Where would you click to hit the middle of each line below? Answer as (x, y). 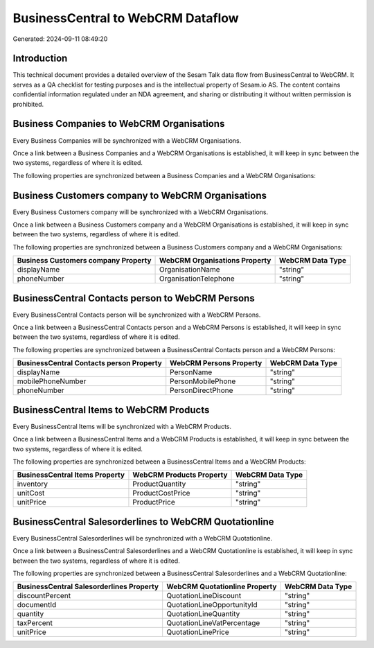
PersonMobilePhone (203, 381)
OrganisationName (190, 270)
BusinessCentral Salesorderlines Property (88, 587)
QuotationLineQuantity (203, 614)
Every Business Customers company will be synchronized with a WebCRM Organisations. (141, 212)
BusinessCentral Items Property (71, 475)
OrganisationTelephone (197, 279)
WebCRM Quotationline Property (222, 587)
